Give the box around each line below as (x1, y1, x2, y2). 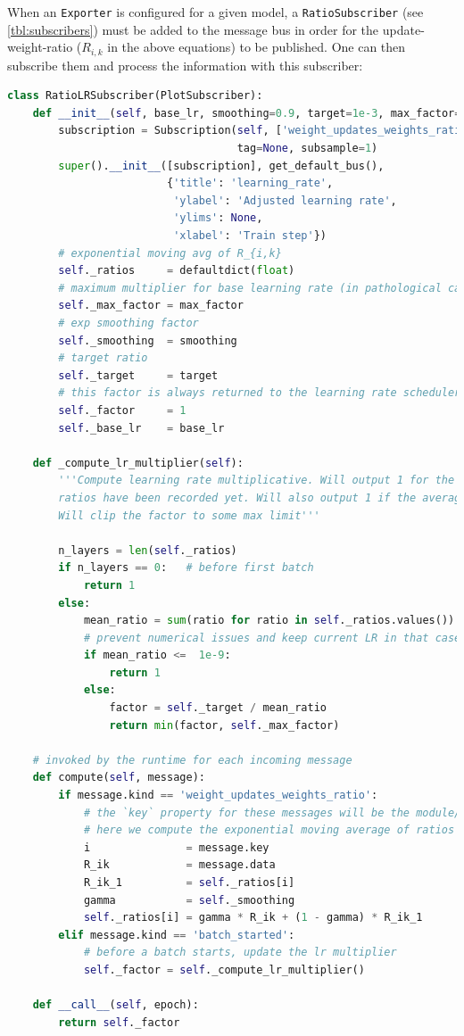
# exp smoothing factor (58, 317, 199, 330)
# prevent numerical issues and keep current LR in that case (83, 631, 461, 644)
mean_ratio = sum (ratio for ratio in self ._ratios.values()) (83, 614, 455, 627)
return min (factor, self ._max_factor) (109, 718, 340, 732)
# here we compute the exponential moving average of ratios (83, 824, 455, 837)
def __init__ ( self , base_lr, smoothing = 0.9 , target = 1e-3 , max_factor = (32, 106, 461, 120)
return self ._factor (58, 1015, 180, 1029)
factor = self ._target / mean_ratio (109, 701, 327, 715)
